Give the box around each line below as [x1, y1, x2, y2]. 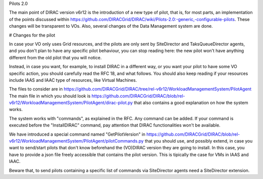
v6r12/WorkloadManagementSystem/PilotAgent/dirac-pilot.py [9, 100, 133, 106]
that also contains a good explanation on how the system [133, 100, 248, 106]
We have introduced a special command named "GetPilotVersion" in [9, 131, 146, 137]
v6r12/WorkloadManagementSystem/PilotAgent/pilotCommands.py [9, 138, 144, 144]
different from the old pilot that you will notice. [9, 54, 102, 60]
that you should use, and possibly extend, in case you [144, 138, 253, 144]
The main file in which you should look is [9, 93, 91, 99]
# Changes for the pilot [9, 32, 56, 38]
